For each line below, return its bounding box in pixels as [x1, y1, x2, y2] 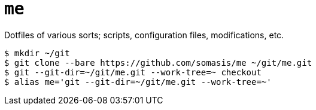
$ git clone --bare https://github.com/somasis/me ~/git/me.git [4, 57, 312, 68]
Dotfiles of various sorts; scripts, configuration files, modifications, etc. [4, 29, 284, 40]
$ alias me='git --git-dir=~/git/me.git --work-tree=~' [4, 77, 272, 87]
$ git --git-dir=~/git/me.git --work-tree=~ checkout [4, 67, 262, 77]
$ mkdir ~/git [4, 48, 70, 58]
